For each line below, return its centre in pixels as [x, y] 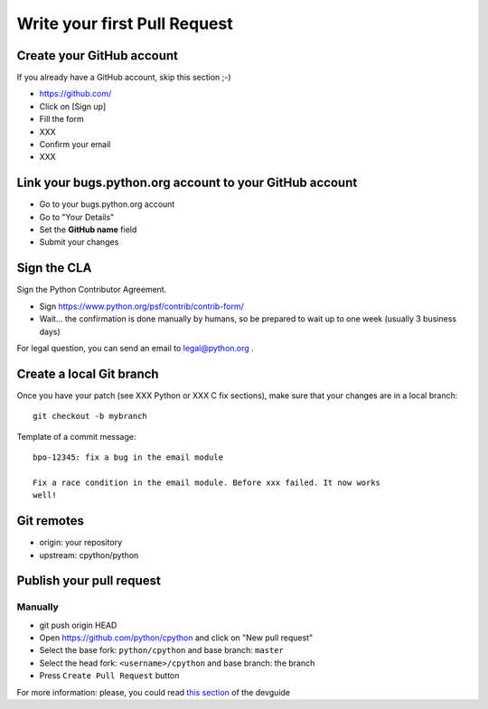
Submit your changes [79, 242]
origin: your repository [81, 543]
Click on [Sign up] [73, 106]
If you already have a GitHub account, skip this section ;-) [124, 78]
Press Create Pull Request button [109, 676]
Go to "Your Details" [77, 217]
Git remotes [51, 521]
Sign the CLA [54, 268]
